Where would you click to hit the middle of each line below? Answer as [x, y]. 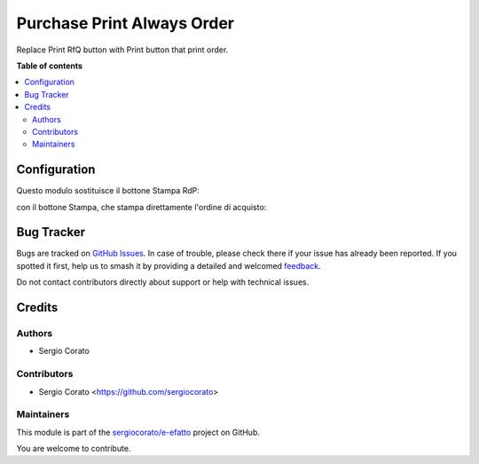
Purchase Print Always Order [126, 23]
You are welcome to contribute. [74, 449]
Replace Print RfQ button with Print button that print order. [122, 50]
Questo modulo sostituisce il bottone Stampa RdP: [108, 191]
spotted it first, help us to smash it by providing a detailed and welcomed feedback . [169, 265]
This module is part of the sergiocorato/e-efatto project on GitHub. [138, 432]
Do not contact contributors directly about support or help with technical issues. [163, 282]
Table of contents [50, 66]
